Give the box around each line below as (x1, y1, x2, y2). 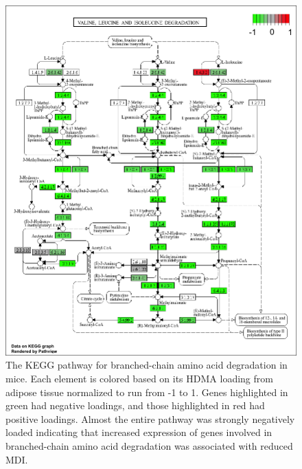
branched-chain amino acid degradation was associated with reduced (5, 439, 293, 453)
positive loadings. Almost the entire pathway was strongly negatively (5, 411, 295, 426)
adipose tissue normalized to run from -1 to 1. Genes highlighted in (5, 384, 288, 399)
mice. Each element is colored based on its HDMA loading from (5, 371, 273, 386)
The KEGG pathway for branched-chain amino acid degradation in (5, 358, 288, 372)
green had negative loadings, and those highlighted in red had (5, 398, 265, 413)
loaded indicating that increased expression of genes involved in (5, 425, 272, 439)
